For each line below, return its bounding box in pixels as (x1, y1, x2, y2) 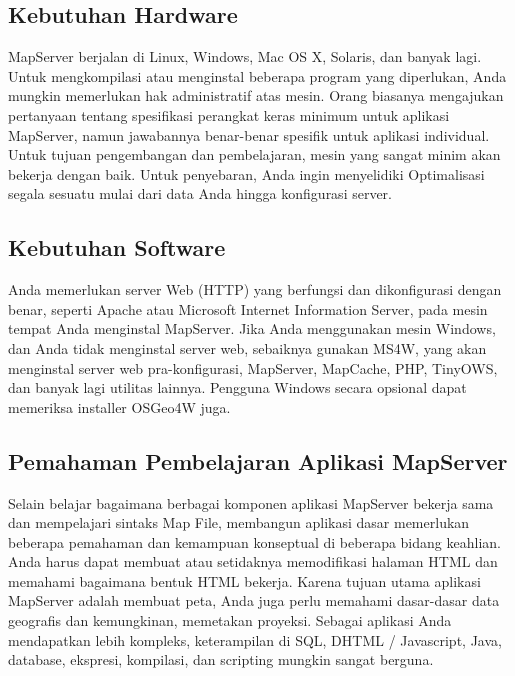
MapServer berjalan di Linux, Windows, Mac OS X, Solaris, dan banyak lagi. (8, 46, 482, 67)
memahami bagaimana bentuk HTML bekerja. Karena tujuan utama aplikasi (8, 570, 481, 591)
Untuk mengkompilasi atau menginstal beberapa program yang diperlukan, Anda (8, 65, 507, 86)
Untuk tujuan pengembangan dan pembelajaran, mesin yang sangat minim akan (8, 144, 501, 165)
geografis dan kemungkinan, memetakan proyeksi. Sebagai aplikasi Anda (8, 610, 452, 631)
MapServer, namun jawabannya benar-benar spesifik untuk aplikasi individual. (8, 124, 490, 145)
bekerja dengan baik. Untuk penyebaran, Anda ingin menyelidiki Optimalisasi (8, 163, 485, 184)
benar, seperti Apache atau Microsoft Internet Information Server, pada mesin (8, 298, 488, 319)
